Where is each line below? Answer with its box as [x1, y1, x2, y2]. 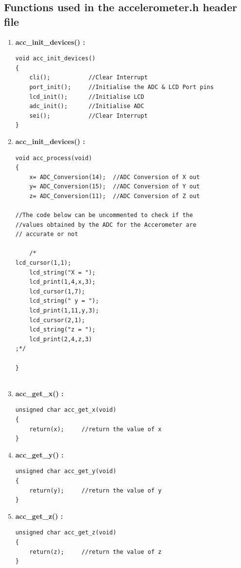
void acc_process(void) [15, 154, 92, 162]
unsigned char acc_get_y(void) [15, 468, 117, 475]
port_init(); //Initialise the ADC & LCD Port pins [29, 83, 214, 91]
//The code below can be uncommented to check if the [15, 212, 193, 219]
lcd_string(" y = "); [29, 297, 99, 305]
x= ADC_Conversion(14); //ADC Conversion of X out [29, 173, 200, 181]
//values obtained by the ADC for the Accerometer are [15, 221, 197, 228]
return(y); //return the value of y [29, 487, 162, 494]
